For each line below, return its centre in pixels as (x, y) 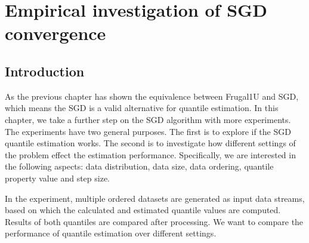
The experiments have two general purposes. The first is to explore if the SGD (148, 131)
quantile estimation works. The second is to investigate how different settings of (150, 143)
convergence (55, 33)
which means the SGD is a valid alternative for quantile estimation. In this (142, 108)
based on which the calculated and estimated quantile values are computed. (143, 210)
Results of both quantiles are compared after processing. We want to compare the (154, 221)
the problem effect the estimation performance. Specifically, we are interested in (150, 154)
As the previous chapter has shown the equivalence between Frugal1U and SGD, (152, 96)
